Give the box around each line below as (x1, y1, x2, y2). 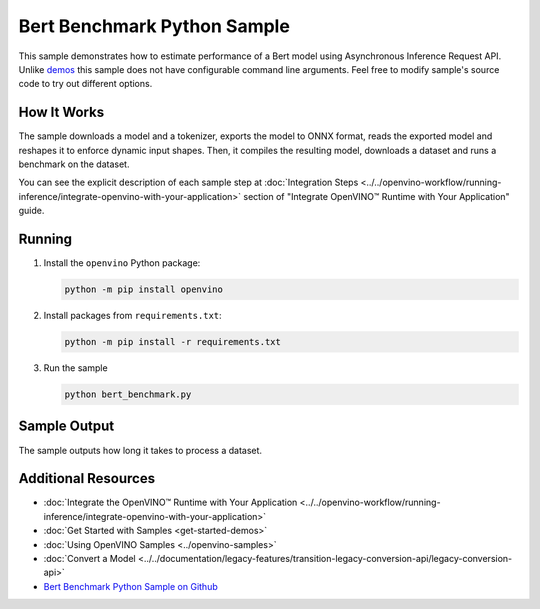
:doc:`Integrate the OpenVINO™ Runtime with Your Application (43, 496, 298, 509)
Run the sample (43, 362, 109, 374)
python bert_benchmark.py (64, 389, 192, 400)
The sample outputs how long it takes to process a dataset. (18, 444, 263, 456)
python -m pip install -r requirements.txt (64, 336, 282, 348)
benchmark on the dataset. (18, 158, 130, 170)
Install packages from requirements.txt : (43, 310, 222, 322)
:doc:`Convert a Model (43, 552, 136, 564)
